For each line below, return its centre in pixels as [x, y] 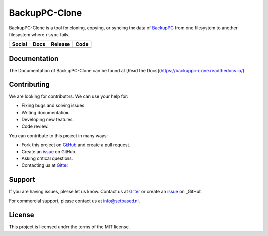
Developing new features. [48, 119]
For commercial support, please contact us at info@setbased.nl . [75, 201]
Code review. [35, 126]
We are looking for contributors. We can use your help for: [69, 96]
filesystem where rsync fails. [39, 34]
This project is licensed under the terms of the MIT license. [69, 227]
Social [20, 44]
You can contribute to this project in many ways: [59, 135]
